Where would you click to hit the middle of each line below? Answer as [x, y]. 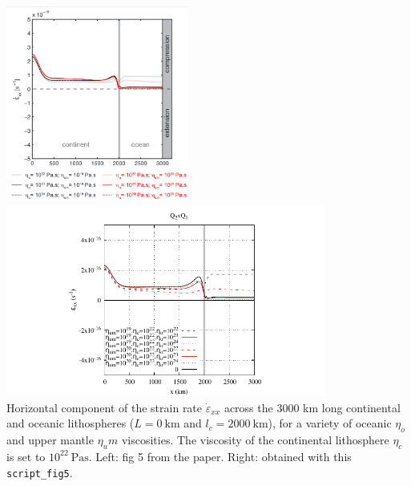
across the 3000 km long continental [312, 407]
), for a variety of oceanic [330, 423]
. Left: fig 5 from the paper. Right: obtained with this [220, 456]
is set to [26, 456]
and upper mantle [50, 440]
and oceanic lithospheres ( [71, 423]
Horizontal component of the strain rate [105, 407]
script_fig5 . [40, 472]
